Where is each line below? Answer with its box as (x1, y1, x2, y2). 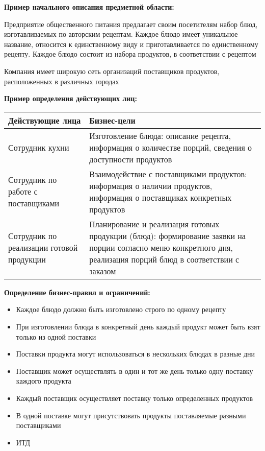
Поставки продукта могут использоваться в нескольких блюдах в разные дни (16, 348, 255, 359)
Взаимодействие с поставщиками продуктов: (89, 168, 247, 180)
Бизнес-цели (89, 114, 136, 126)
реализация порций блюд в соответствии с (89, 253, 240, 265)
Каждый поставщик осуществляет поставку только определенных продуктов (16, 392, 253, 403)
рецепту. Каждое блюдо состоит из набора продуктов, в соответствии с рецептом (4, 49, 256, 59)
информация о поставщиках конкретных (89, 191, 232, 203)
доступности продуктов (89, 153, 172, 165)
